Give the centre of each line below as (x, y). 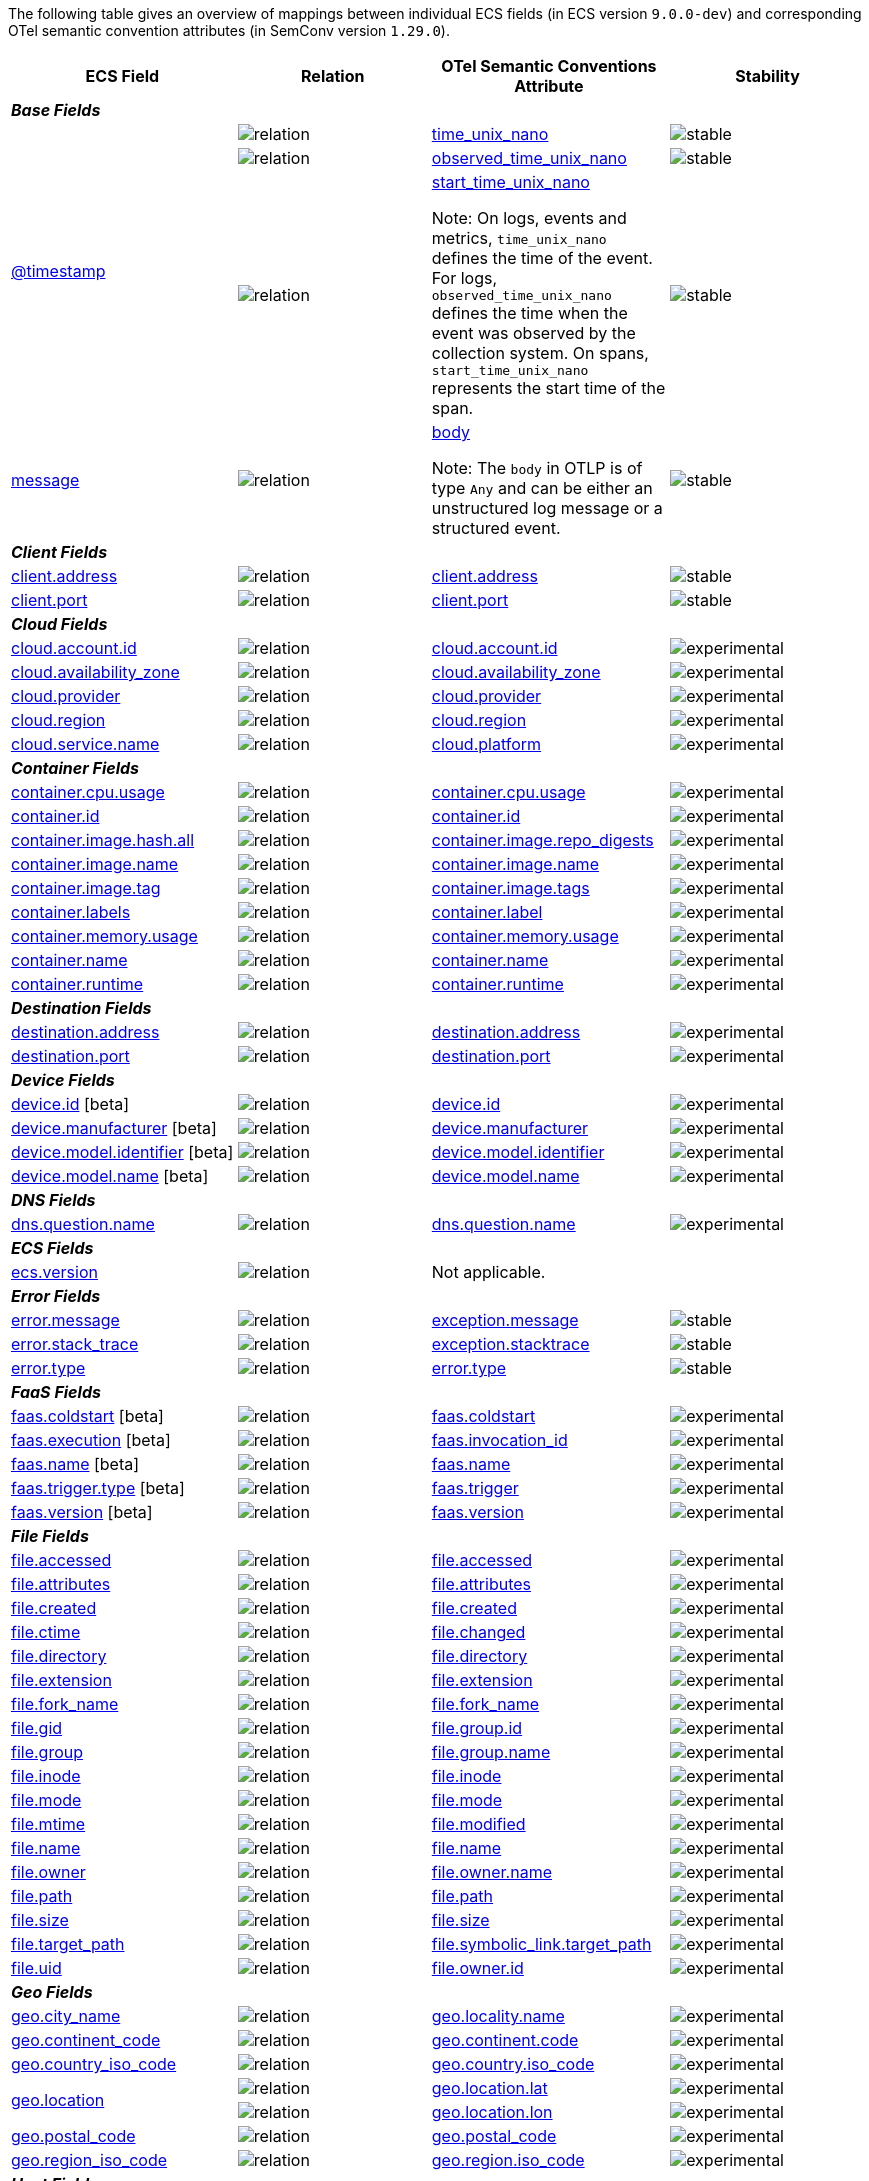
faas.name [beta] (75, 1464)
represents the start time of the (548, 388)
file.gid (37, 1728)
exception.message (505, 1320)
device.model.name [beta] (110, 1176)
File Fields (50, 1536)
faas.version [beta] (82, 1512)
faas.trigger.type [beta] (98, 1488)
